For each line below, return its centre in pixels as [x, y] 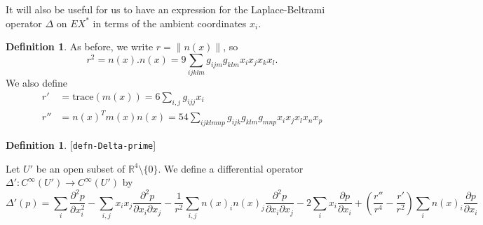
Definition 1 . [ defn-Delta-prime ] [81, 144]
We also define [36, 83]
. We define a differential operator [231, 168]
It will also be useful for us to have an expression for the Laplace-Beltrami [165, 9]
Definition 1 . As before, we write [80, 46]
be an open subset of [81, 168]
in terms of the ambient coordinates [170, 23]
